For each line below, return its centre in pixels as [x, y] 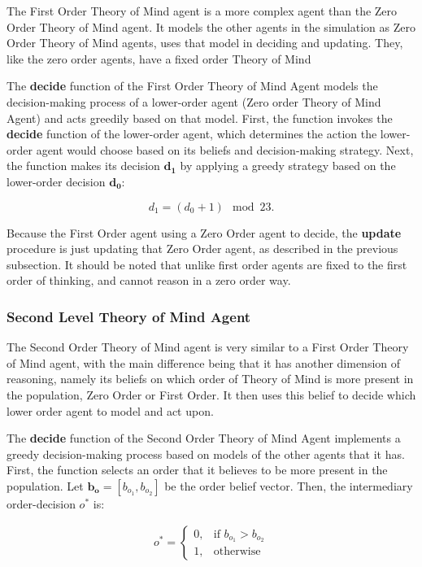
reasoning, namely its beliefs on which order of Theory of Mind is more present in [210, 379]
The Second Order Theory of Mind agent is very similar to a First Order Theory [208, 347]
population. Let [45, 485]
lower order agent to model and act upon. [110, 410]
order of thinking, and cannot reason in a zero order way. [149, 280]
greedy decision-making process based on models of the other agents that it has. [206, 454]
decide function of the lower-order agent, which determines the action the [192, 134]
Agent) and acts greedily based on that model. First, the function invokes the [200, 118]
